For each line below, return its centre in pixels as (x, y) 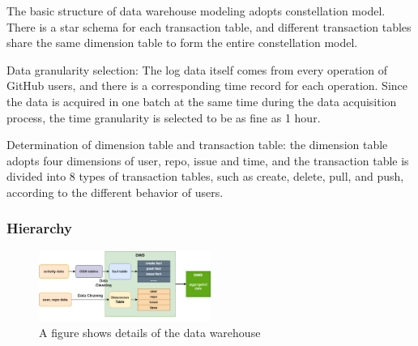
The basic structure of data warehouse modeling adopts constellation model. (196, 11)
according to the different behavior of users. (115, 192)
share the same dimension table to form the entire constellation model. (182, 43)
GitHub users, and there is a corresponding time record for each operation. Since (207, 85)
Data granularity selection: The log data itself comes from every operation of (197, 69)
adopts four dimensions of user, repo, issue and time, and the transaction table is (208, 160)
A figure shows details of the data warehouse (150, 332)
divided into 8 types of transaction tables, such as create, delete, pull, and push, (205, 176)
